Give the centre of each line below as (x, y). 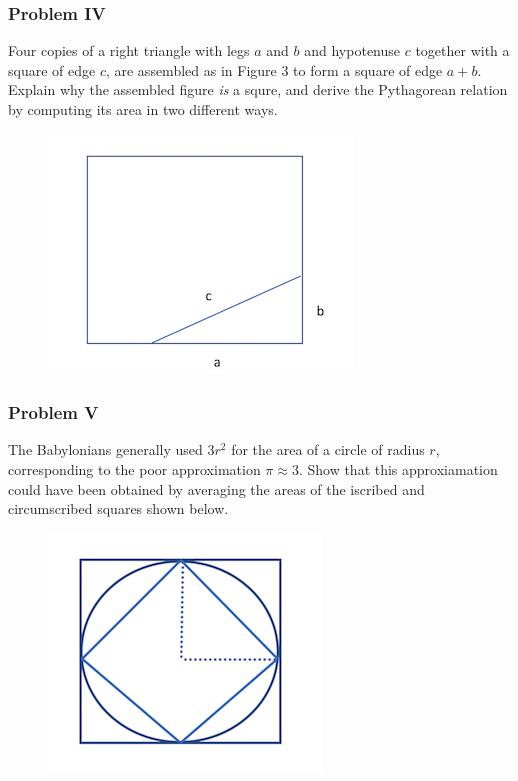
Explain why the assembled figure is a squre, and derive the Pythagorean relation (258, 89)
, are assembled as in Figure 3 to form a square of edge (274, 69)
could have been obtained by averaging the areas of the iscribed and (216, 488)
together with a (462, 50)
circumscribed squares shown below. (118, 508)
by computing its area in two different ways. (143, 109)
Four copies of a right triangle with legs (129, 50)
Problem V (53, 412)
